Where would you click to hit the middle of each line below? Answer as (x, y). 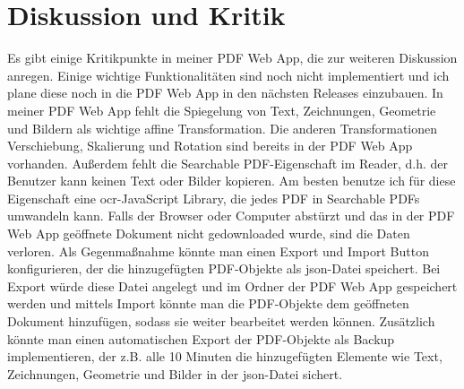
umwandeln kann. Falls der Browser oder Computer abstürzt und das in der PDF (231, 216)
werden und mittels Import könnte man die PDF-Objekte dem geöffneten (208, 303)
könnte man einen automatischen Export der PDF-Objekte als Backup (201, 338)
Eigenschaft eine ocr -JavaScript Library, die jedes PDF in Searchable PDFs (214, 198)
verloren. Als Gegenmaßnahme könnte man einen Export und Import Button (218, 251)
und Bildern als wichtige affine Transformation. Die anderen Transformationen (223, 128)
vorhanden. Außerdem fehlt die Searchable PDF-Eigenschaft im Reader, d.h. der (228, 163)
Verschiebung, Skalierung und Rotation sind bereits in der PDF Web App (210, 146)
